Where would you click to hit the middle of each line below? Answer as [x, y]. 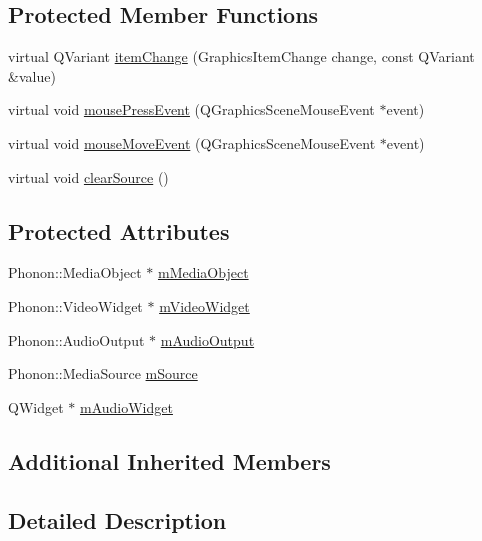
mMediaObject [203, 272]
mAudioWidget [126, 406]
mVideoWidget [204, 305]
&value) [32, 75]
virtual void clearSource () [88, 176]
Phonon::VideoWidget [75, 305]
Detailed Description [117, 519]
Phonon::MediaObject [75, 272]
